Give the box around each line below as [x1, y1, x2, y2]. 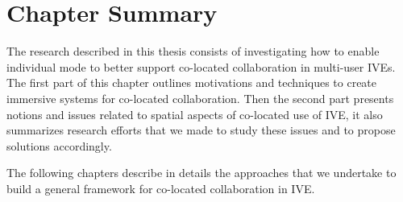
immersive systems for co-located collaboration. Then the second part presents [6, 89, 394, 106]
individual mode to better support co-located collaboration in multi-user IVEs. [6, 58, 396, 75]
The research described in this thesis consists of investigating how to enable [6, 43, 380, 60]
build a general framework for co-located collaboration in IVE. [6, 179, 315, 196]
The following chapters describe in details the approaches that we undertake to [6, 164, 397, 181]
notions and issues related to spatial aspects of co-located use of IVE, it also [6, 105, 383, 122]
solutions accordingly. [6, 137, 112, 154]
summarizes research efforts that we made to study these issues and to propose [6, 122, 396, 138]
